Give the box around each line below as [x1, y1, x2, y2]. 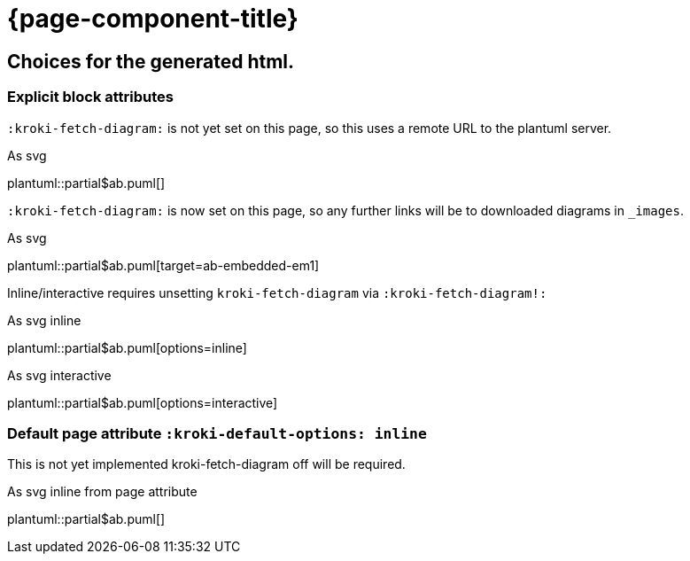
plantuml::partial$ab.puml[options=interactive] [7, 394, 278, 410]
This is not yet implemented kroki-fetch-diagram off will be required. [7, 456, 406, 472]
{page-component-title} [7, 4, 298, 34]
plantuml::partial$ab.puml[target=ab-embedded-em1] [7, 257, 320, 273]
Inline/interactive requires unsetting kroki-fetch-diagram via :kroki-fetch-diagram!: [7, 284, 547, 300]
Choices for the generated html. [7, 50, 295, 73]
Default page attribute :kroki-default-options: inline [7, 424, 427, 442]
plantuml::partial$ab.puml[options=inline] [7, 339, 247, 355]
